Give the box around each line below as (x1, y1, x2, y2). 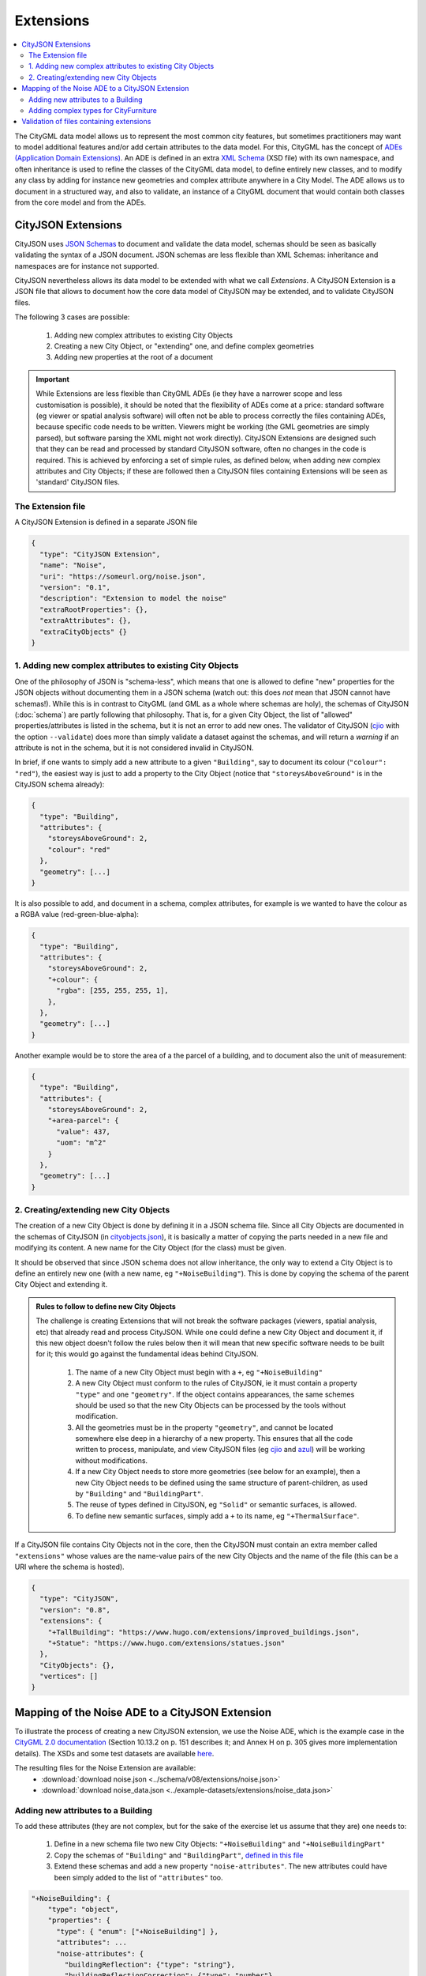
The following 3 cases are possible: (14, 312, 130, 322)
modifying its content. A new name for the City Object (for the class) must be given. (14, 1243, 287, 1253)
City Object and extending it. (14, 1280, 108, 1289)
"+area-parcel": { (47, 1116, 119, 1126)
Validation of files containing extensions (21, 117, 151, 126)
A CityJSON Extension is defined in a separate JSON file (14, 518, 198, 527)
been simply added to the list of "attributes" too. (54, 1872, 223, 1882)
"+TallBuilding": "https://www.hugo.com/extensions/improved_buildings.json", (47, 1627, 361, 1636)
